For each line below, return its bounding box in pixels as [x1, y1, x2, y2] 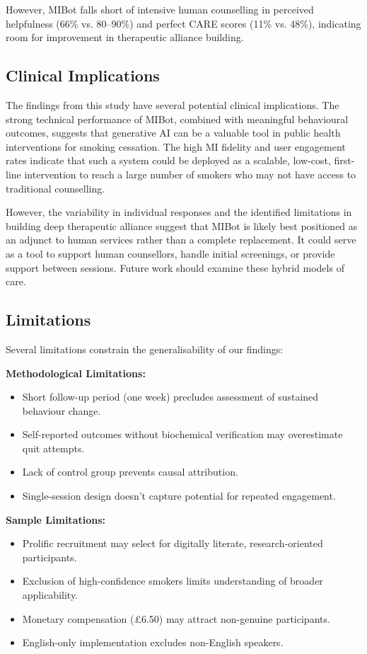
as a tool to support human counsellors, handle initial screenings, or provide [6, 246, 335, 260]
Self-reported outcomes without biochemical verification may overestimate [22, 427, 343, 442]
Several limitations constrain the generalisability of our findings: [6, 341, 284, 356]
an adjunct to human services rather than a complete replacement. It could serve [6, 232, 356, 247]
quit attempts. [22, 440, 85, 455]
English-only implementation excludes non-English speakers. [22, 635, 284, 650]
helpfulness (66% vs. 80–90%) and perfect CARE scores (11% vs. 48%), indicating [6, 16, 361, 30]
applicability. [22, 587, 78, 602]
